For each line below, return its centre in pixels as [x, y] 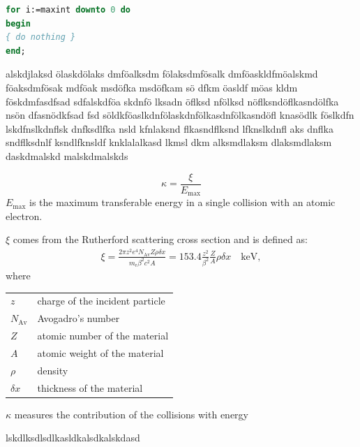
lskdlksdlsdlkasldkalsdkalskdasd [73, 438]
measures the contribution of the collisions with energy [131, 414]
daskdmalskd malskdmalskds [67, 155]
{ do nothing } [41, 37]
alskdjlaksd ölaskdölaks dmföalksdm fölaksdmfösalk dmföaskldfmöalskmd [162, 74]
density [53, 370]
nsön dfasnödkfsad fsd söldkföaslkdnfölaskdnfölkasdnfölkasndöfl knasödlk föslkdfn [180, 115]
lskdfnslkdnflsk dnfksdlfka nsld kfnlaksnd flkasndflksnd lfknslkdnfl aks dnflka [170, 128]
